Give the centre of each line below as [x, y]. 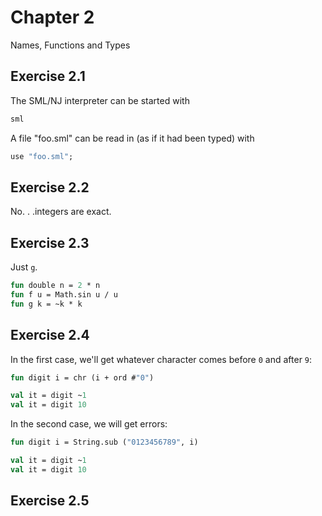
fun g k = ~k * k [46, 304]
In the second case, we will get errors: [89, 424]
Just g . [24, 267]
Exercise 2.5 [50, 501]
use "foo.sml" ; [42, 156]
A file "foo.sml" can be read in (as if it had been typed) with [132, 138]
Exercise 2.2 [50, 187]
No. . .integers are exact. [61, 212]
